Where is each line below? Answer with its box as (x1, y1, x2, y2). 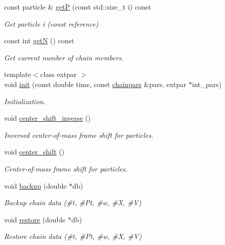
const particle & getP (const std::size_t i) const (4, 2, 151, 12)
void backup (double (4, 180, 67, 191)
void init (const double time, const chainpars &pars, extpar (4, 78, 186, 89)
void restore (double (4, 214, 66, 224)
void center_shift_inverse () (4, 113, 91, 123)
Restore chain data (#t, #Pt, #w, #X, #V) (4, 231, 142, 241)
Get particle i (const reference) (4, 18, 98, 29)
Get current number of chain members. (4, 52, 124, 62)
